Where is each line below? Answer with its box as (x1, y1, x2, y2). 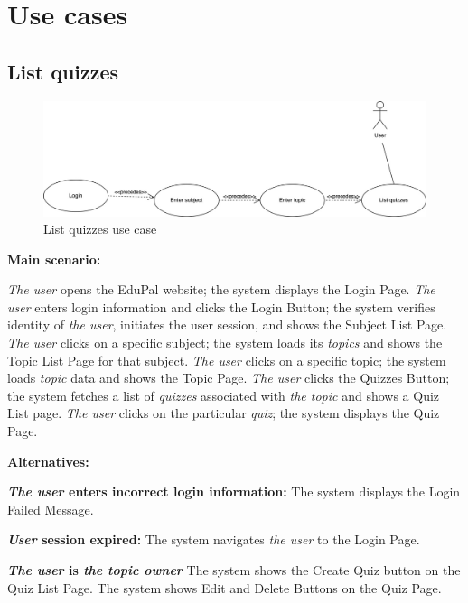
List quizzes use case (43, 219, 157, 238)
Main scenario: (7, 249, 101, 268)
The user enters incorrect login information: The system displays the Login (7, 482, 461, 501)
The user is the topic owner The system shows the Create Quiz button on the (7, 561, 461, 580)
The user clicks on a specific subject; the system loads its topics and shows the (7, 333, 443, 352)
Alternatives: (7, 451, 89, 470)
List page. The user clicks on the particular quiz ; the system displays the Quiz (7, 404, 440, 422)
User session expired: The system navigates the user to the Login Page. (7, 530, 420, 549)
